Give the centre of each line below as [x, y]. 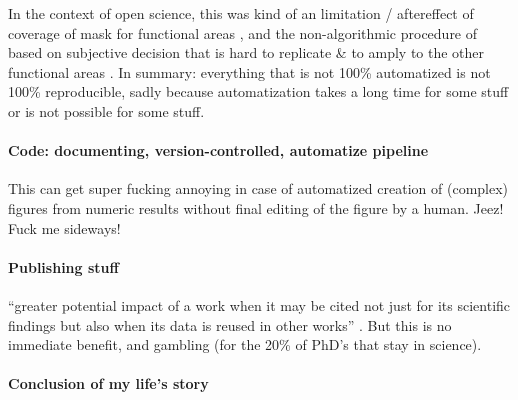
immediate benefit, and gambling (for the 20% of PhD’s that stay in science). [245, 344]
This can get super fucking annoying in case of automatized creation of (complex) [258, 188]
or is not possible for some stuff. [106, 110]
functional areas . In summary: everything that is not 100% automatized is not [249, 71]
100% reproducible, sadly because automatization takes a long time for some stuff [258, 91]
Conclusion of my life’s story [108, 383]
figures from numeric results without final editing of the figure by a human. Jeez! [256, 207]
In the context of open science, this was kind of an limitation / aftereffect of [241, 13]
